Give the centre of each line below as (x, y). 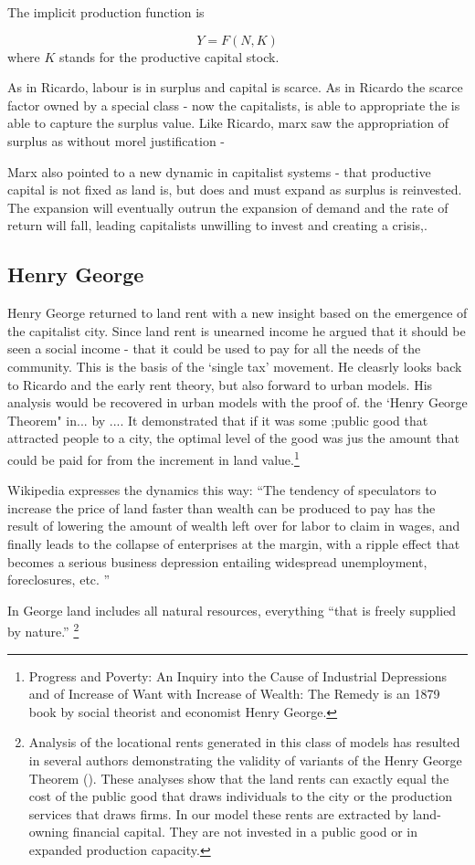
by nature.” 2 (43, 630)
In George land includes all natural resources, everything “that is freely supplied (232, 610)
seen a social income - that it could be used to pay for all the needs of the (214, 348)
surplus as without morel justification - (116, 140)
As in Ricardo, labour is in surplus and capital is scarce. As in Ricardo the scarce (235, 87)
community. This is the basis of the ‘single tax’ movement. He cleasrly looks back (235, 366)
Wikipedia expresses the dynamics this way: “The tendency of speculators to (222, 490)
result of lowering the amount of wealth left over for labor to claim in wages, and (234, 526)
